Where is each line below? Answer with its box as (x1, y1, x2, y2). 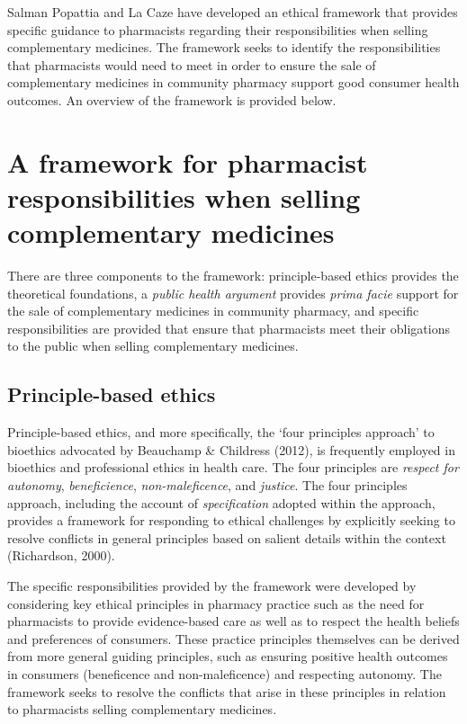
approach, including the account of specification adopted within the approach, (7, 493, 436, 512)
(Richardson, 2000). (7, 546, 115, 565)
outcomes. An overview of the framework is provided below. (7, 90, 337, 109)
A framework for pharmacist (7, 143, 368, 180)
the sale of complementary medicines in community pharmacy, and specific (7, 301, 419, 320)
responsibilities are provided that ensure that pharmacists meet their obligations (7, 318, 450, 337)
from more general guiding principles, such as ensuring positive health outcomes (7, 647, 448, 666)
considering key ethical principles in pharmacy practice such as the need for (7, 594, 425, 612)
